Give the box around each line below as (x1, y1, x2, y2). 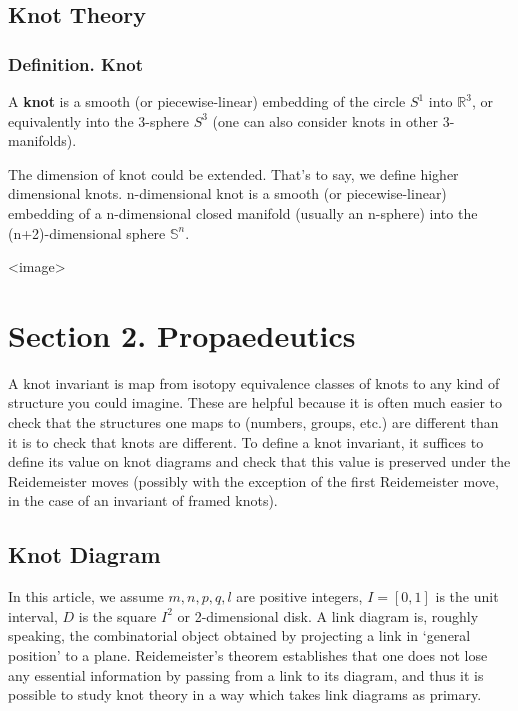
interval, (8, 605, 58, 626)
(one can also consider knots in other (212, 110, 439, 131)
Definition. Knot (8, 51, 143, 76)
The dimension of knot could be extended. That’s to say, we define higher (8, 163, 459, 184)
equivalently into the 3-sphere (8, 110, 189, 131)
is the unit (435, 586, 499, 607)
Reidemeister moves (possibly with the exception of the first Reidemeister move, (8, 470, 499, 491)
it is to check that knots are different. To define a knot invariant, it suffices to (8, 431, 484, 452)
